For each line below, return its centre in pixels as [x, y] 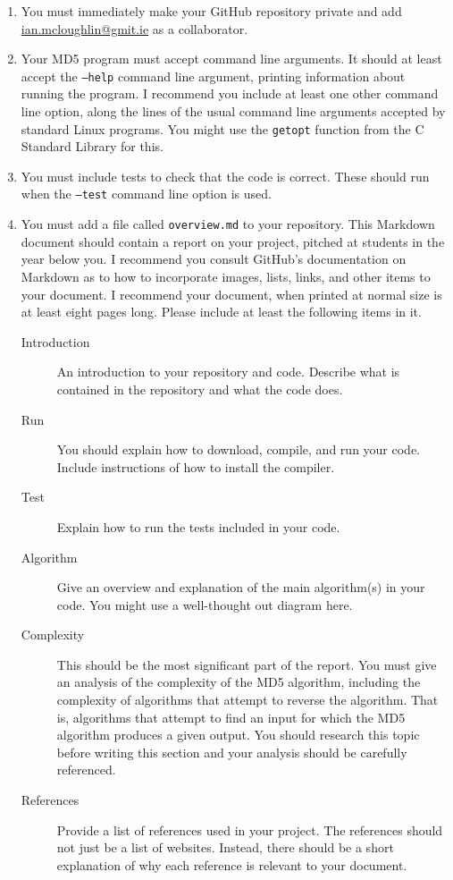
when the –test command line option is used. [146, 194]
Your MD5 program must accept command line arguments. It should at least [231, 59]
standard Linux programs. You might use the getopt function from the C [222, 128]
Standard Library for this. [92, 146]
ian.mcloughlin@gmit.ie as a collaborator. [134, 28]
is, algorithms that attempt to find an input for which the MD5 [231, 717]
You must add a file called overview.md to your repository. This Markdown [228, 224]
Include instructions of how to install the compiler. [196, 466]
